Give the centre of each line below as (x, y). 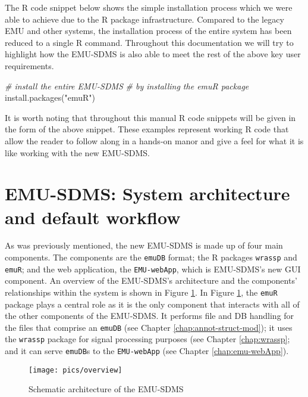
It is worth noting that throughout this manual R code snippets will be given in (150, 117)
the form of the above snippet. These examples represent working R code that (147, 129)
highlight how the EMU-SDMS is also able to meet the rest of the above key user (153, 54)
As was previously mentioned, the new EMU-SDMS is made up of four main (144, 245)
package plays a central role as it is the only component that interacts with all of (152, 304)
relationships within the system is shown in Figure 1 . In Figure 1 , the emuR (141, 292)
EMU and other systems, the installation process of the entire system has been (148, 31)
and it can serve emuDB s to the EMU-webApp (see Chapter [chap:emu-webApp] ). (147, 351)
